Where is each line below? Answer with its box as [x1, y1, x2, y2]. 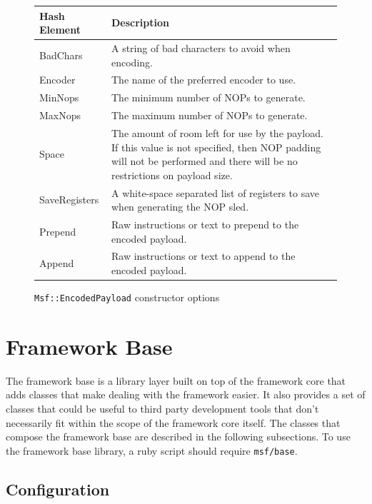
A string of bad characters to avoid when [111, 40, 291, 55]
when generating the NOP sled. [111, 199, 249, 214]
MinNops [39, 90, 79, 105]
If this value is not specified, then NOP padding [111, 139, 321, 154]
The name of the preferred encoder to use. [111, 72, 296, 87]
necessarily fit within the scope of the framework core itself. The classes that [6, 415, 341, 430]
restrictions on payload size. [111, 167, 233, 182]
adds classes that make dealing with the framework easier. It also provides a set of [6, 387, 366, 402]
